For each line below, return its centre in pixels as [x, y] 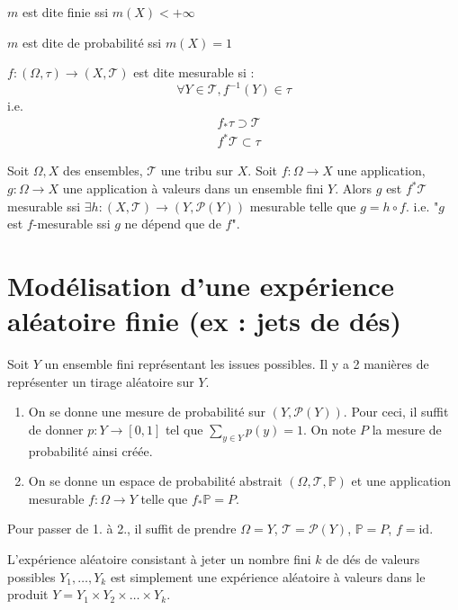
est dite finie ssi [65, 12]
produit [28, 594]
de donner [56, 429]
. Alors [354, 188]
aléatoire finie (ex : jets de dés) [204, 321]
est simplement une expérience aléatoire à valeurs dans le [268, 576]
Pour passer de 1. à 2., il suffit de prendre [122, 529]
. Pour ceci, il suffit [396, 412]
